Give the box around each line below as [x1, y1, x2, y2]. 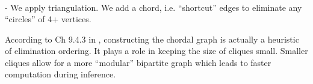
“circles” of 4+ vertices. [5, 13, 91, 25]
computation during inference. [5, 68, 116, 80]
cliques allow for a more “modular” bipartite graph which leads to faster [5, 56, 271, 68]
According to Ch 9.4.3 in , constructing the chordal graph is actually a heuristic [5, 32, 299, 45]
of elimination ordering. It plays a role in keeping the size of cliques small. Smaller [5, 44, 308, 57]
